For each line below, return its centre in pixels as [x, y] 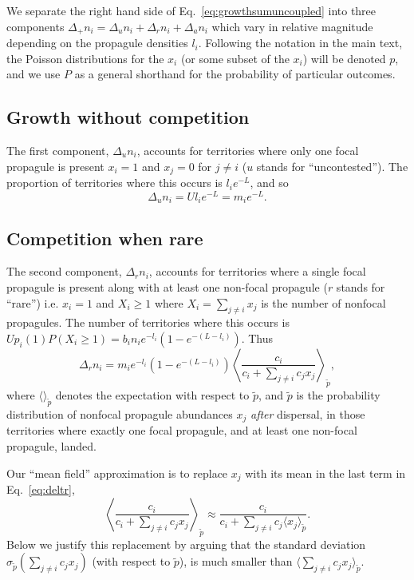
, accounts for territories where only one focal [248, 151]
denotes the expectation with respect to [152, 395]
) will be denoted [344, 58]
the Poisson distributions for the [85, 58]
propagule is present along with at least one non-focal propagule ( [167, 287]
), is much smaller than [236, 561]
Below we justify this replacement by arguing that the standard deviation [186, 544]
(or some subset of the [235, 58]
